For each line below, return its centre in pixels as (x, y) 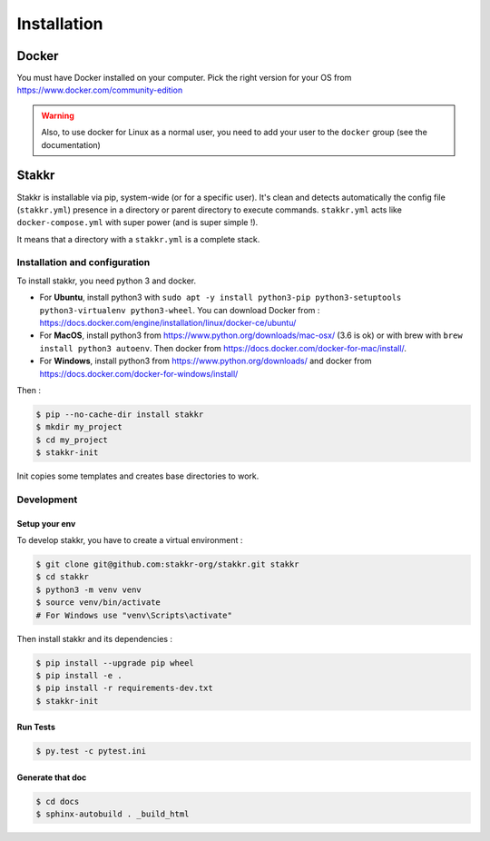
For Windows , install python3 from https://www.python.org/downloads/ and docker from (206, 361)
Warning (58, 115)
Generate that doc (52, 777)
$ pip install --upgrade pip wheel (115, 663)
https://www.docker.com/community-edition (100, 90)
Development (47, 500)
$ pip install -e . (79, 675)
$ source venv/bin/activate (98, 603)
